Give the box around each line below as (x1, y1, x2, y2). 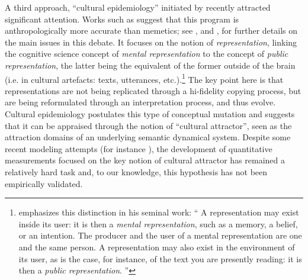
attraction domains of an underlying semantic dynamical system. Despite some (5, 131, 291, 143)
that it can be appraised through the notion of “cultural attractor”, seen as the (5, 119, 292, 131)
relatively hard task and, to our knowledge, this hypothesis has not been (5, 165, 268, 178)
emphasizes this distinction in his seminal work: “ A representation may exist (18, 206, 299, 218)
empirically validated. (5, 177, 83, 189)
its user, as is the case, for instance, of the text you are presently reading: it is (18, 252, 302, 265)
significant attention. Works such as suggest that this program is (5, 12, 239, 25)
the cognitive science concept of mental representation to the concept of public (5, 47, 288, 60)
